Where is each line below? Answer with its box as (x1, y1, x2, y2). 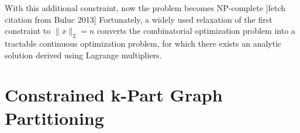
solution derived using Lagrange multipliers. (5, 48, 162, 61)
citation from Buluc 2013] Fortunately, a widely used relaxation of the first (5, 13, 273, 25)
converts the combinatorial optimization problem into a (96, 24, 295, 37)
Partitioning (5, 106, 104, 129)
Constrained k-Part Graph (5, 83, 223, 107)
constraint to (5, 24, 51, 37)
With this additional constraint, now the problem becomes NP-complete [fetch (5, 2, 286, 13)
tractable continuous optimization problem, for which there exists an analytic (5, 37, 282, 49)
